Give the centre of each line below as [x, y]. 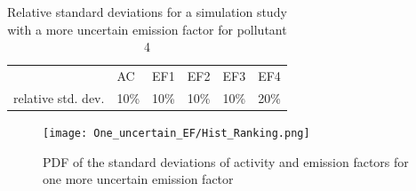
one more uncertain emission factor [138, 179]
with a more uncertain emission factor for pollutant [147, 29]
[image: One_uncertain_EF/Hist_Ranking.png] [176, 133]
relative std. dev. [59, 97]
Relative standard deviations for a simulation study [147, 12]
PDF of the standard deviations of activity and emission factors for [226, 161]
